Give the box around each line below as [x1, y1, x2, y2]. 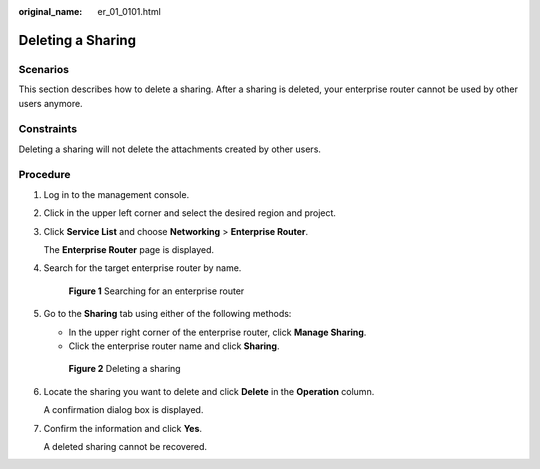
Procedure [18, 168, 71, 182]
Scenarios [18, 62, 70, 76]
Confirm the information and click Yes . [43, 422, 203, 434]
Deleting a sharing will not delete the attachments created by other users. [18, 143, 322, 155]
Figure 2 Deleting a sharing [68, 363, 181, 375]
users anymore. [18, 97, 84, 109]
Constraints [18, 122, 78, 136]
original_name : [18, 6, 83, 17]
